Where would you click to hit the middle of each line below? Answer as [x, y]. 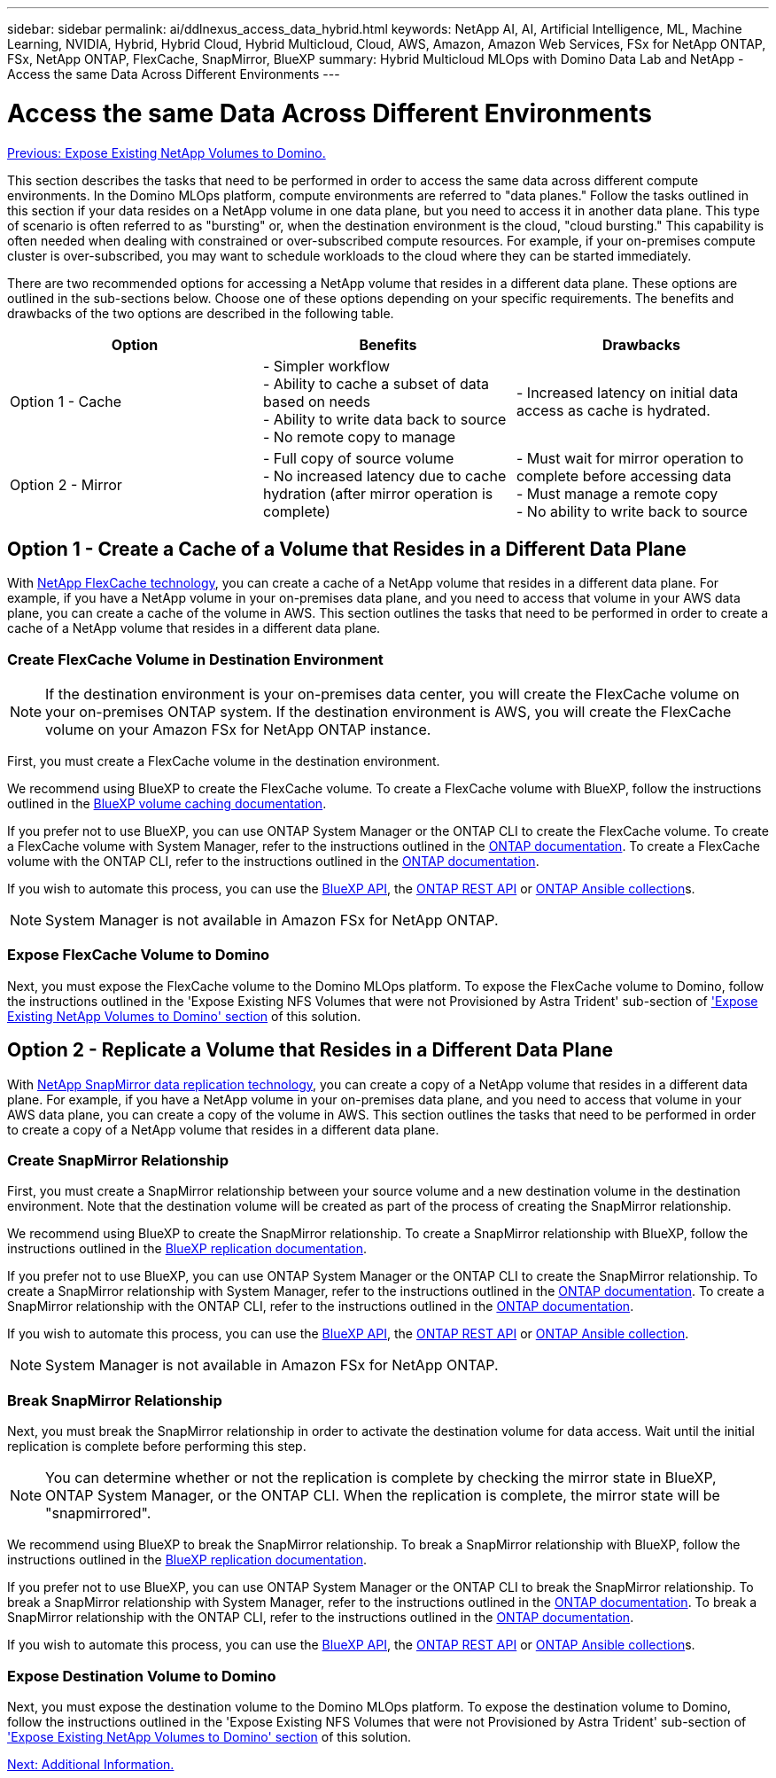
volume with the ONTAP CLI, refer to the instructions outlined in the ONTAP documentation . [273, 862]
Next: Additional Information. [91, 1764]
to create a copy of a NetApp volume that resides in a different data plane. [223, 1129]
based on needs [316, 401]
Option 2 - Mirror [66, 484]
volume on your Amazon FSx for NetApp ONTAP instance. [238, 730]
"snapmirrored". [98, 1513]
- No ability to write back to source [632, 511]
